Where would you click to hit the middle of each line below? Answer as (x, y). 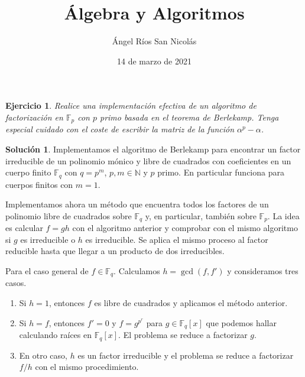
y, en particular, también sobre (201, 215)
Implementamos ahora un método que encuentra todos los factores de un (137, 204)
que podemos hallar (241, 322)
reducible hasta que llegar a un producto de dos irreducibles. (115, 251)
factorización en (34, 117)
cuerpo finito (28, 172)
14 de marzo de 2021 (154, 61)
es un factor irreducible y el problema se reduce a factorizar (186, 355)
